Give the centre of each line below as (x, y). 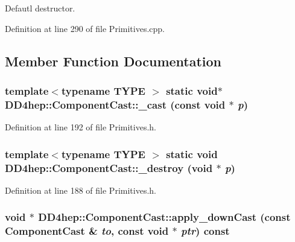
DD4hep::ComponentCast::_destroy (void (109, 167)
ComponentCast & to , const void (87, 231)
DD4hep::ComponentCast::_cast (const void (115, 104)
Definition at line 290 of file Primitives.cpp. (85, 28)
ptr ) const (205, 231)
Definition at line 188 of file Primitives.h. (81, 190)
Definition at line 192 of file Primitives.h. (81, 127)
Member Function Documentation (113, 61)
